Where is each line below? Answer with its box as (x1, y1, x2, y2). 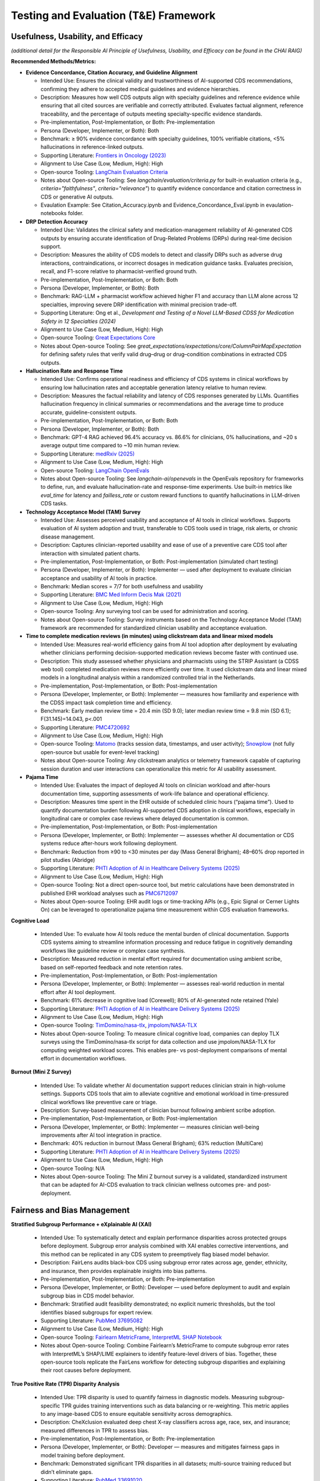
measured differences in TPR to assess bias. (40, 1426, 149, 1434)
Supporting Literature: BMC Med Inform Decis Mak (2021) (40, 591, 182, 598)
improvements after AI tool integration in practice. (40, 1131, 162, 1139)
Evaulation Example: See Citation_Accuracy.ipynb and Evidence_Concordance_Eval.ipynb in (40, 201, 265, 209)
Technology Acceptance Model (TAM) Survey (25, 508, 141, 515)
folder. (68, 210, 84, 217)
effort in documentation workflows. (40, 1054, 127, 1062)
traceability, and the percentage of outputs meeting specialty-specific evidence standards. (40, 110, 263, 117)
